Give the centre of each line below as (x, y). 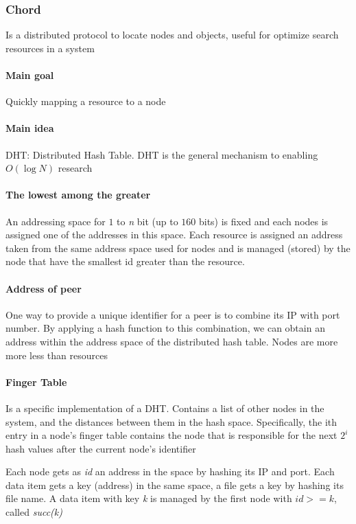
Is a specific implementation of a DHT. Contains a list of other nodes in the (165, 408)
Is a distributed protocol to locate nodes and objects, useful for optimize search (172, 35)
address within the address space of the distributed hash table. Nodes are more (172, 341)
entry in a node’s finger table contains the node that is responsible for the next (171, 435)
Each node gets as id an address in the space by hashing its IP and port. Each (170, 471)
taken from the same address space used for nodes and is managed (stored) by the (178, 248)
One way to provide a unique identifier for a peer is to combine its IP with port (173, 314)
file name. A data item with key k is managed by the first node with (149, 498)
